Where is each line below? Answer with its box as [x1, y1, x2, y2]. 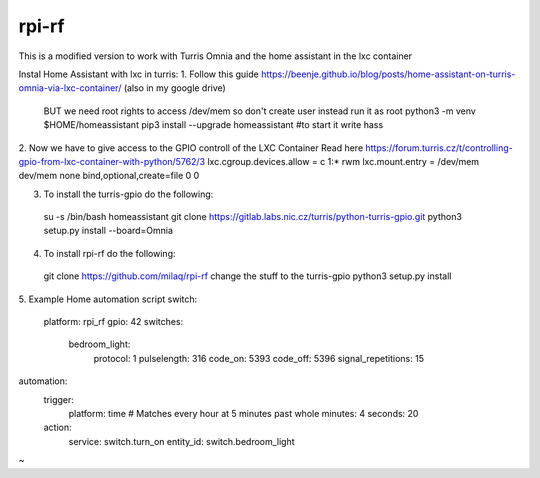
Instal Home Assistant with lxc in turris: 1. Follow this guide [18, 68, 259, 80]
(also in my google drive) [123, 82, 227, 94]
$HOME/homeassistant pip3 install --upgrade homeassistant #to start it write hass [43, 119, 384, 131]
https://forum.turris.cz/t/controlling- [365, 141, 514, 154]
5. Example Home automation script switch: [18, 293, 198, 305]
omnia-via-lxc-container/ [18, 82, 122, 94]
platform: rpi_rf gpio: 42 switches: [43, 316, 184, 328]
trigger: [43, 393, 75, 405]
